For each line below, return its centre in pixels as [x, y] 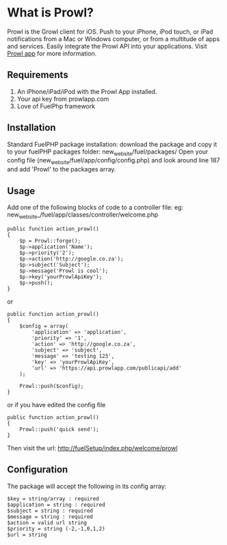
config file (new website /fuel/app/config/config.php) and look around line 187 [113, 161]
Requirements [38, 75]
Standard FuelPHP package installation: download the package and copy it [112, 144]
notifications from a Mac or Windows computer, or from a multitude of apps [113, 38]
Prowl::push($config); [52, 386]
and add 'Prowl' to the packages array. [62, 169]
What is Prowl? [51, 13]
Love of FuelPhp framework [56, 106]
